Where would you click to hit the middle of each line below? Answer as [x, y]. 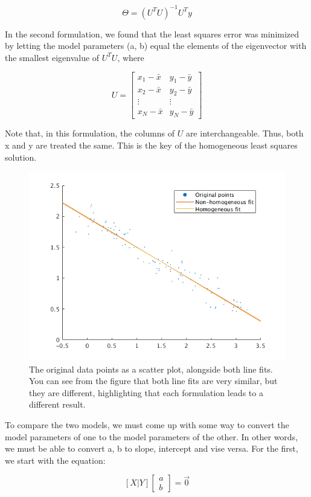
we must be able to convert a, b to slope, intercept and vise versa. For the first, [152, 448]
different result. [57, 404]
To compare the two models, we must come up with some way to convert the [147, 424]
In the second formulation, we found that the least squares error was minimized [152, 34]
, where [131, 57]
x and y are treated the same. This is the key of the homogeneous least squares [151, 145]
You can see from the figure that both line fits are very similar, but [153, 381]
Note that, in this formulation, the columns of [90, 133]
